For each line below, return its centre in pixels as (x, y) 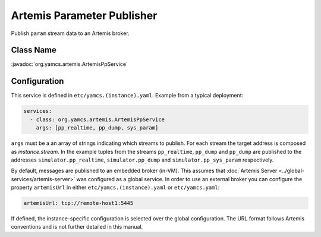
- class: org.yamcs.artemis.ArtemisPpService (97, 119)
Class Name (34, 50)
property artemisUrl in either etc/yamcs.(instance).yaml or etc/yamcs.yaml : (115, 188)
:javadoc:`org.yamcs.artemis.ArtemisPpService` (69, 64)
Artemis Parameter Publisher (84, 15)
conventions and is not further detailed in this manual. (77, 227)
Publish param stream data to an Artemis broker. (70, 33)
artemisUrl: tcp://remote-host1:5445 (78, 203)
